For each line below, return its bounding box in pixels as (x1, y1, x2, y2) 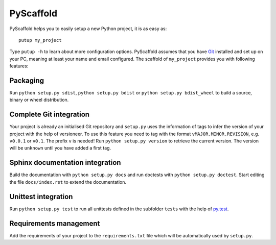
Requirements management (9, 219, 100, 228)
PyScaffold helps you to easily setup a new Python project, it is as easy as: (9, 26, 167, 32)
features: (9, 63, 29, 69)
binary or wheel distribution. (9, 97, 69, 103)
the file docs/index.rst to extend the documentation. (9, 179, 126, 185)
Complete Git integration (9, 110, 89, 119)
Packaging (9, 76, 44, 85)
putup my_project (18, 37, 62, 43)
